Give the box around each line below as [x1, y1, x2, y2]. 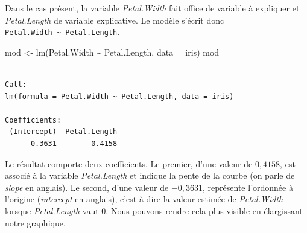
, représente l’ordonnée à [203, 180, 293, 193]
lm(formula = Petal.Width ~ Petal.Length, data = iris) [5, 92, 234, 101]
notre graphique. [5, 216, 66, 229]
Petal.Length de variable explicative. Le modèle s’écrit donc [5, 13, 224, 26]
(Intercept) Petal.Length [9, 127, 118, 136]
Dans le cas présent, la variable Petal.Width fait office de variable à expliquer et [5, 2, 300, 14]
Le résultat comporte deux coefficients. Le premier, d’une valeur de [5, 157, 253, 170]
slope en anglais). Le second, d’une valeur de [5, 180, 169, 193]
